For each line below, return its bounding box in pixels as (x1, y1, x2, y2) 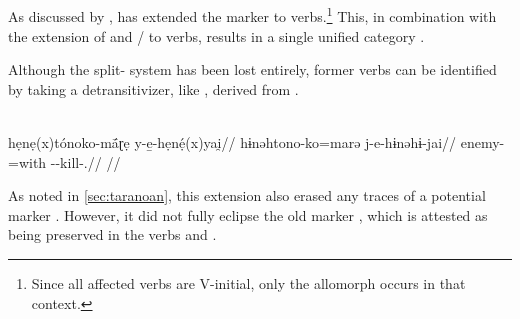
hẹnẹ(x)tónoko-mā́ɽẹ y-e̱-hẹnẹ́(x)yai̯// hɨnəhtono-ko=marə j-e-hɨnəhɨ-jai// (8, 132, 457, 153)
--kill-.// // (50, 151, 121, 172)
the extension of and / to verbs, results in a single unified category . (8, 25, 425, 46)
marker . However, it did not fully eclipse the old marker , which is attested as (8, 204, 488, 225)
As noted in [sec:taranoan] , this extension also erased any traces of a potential (8, 185, 486, 206)
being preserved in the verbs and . (8, 224, 217, 245)
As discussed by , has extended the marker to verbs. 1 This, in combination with (8, 3, 497, 27)
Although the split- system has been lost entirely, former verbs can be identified (8, 59, 497, 80)
